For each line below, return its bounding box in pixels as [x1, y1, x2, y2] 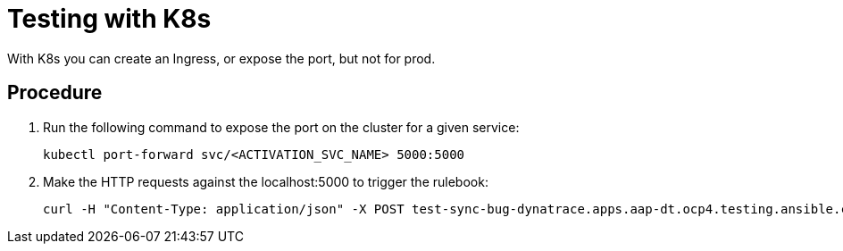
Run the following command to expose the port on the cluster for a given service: [43, 119, 520, 135]
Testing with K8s [7, 4, 212, 34]
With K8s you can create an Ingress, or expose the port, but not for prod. [7, 50, 436, 66]
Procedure [7, 81, 103, 105]
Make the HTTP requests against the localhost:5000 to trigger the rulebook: [43, 173, 488, 189]
